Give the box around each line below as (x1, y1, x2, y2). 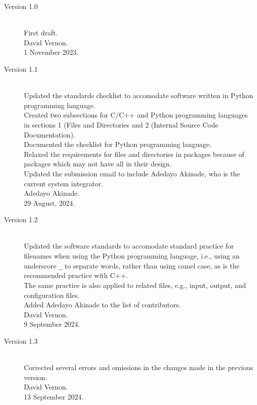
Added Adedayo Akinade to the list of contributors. (24, 299, 181, 310)
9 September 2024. (24, 319, 80, 329)
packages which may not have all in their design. (24, 158, 172, 169)
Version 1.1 (4, 63, 38, 74)
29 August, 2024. (24, 197, 75, 208)
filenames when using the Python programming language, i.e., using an (24, 251, 240, 261)
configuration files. (24, 289, 80, 300)
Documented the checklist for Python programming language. (24, 139, 212, 149)
